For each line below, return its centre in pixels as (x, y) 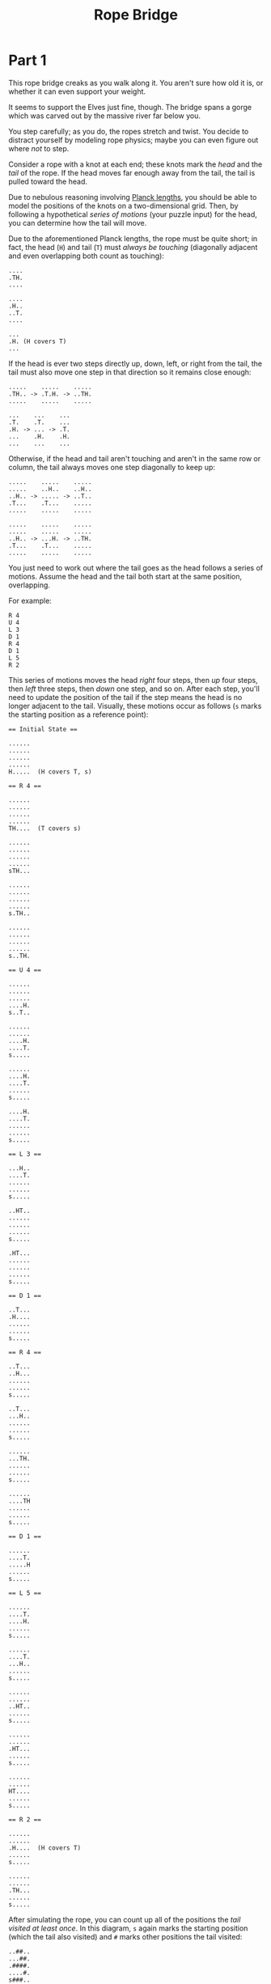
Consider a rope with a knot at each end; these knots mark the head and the (135, 164)
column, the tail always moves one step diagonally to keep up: (112, 467)
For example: (30, 600)
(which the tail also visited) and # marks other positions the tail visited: (125, 1936)
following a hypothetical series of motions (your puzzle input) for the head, (133, 214)
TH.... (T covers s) (45, 828)
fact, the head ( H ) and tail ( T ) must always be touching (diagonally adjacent (133, 247)
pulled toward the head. (48, 181)
